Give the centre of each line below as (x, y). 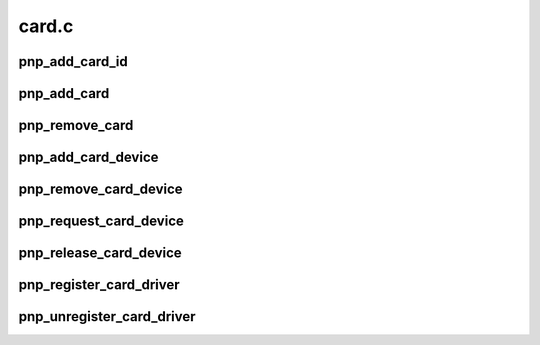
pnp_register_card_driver (99, 285)
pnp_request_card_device (101, 221)
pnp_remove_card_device (101, 189)
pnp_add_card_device (88, 157)
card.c (46, 26)
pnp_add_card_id (73, 61)
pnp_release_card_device (100, 253)
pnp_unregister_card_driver (107, 316)
